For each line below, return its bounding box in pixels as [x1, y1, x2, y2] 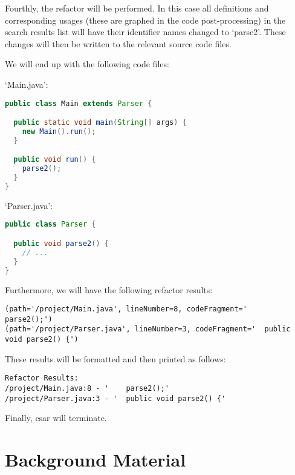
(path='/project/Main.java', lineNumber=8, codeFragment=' [5, 305, 247, 314]
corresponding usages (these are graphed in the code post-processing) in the [5, 13, 286, 26]
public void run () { [13, 155, 96, 164]
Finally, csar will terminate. [5, 411, 107, 424]
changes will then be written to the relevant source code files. [5, 37, 232, 50]
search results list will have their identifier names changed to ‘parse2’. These [5, 25, 286, 38]
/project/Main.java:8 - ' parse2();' [5, 384, 170, 393]
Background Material [5, 447, 186, 472]
